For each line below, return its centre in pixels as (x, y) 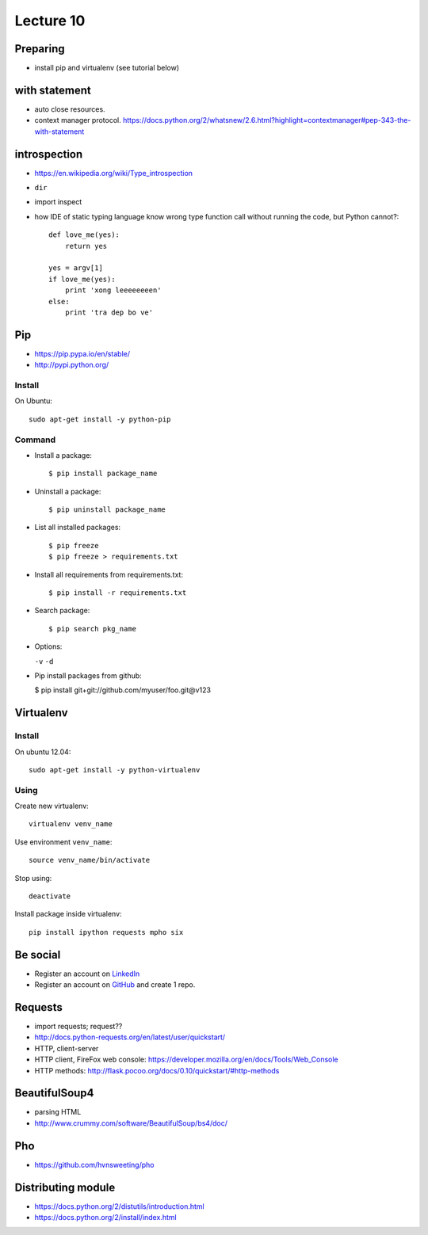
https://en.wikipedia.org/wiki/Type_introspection (114, 173)
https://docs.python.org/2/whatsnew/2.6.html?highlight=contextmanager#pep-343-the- (267, 120)
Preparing (40, 49)
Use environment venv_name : (63, 842)
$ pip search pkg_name (93, 629)
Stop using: (33, 878)
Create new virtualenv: (52, 806)
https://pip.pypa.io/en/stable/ (82, 353)
